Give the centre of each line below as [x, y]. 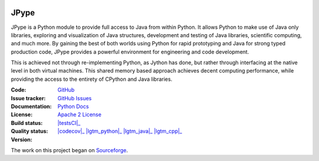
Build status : [27, 123]
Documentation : [31, 107]
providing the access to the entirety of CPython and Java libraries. [92, 79]
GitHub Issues [74, 98]
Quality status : [30, 131]
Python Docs [73, 107]
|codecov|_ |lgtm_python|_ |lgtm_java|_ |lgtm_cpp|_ [120, 131]
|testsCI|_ [69, 123]
